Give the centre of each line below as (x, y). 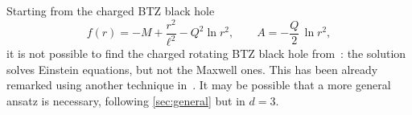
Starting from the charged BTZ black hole (111, 10)
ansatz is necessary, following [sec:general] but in (126, 100)
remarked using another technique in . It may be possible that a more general (199, 85)
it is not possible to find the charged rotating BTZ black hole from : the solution (206, 53)
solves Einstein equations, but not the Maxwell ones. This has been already (192, 69)
